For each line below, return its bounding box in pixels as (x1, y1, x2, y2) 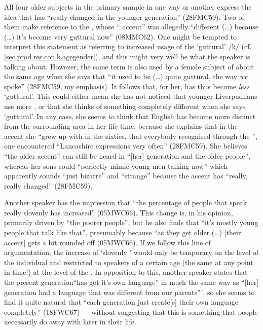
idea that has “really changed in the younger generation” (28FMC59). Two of (4, 11, 244, 22)
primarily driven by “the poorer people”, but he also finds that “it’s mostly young (4, 217, 258, 228)
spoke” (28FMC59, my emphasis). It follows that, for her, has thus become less (4, 81, 250, 91)
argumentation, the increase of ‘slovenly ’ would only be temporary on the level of (4, 247, 258, 258)
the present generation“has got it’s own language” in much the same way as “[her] (4, 277, 259, 287)
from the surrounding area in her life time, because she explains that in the (4, 121, 238, 131)
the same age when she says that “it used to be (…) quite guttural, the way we (4, 71, 248, 82)
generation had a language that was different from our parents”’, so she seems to (4, 286, 255, 297)
